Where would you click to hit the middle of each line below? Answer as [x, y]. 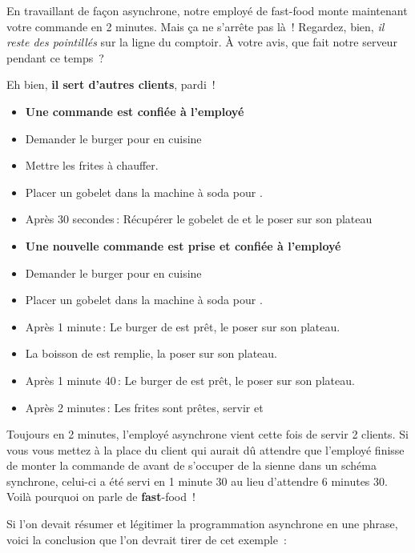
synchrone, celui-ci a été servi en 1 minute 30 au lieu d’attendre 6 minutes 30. [197, 481]
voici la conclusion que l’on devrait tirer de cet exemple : [147, 539]
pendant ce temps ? [55, 57]
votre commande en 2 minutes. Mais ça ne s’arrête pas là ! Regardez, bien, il [195, 26]
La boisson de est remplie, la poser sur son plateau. [151, 353]
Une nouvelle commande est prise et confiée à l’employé [183, 245]
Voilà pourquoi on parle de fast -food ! [101, 497]
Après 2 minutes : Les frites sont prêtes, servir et [144, 407]
